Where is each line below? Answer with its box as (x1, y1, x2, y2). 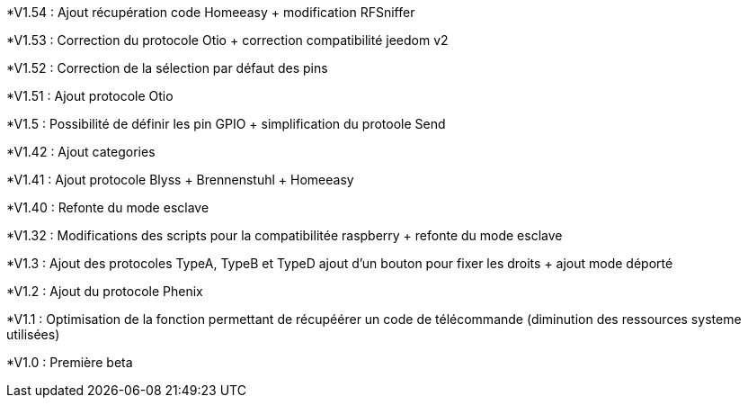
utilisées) (6, 327, 60, 342)
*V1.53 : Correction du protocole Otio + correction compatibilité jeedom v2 (6, 32, 449, 48)
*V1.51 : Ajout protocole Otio (6, 88, 174, 103)
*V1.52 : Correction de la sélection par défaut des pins (6, 60, 328, 76)
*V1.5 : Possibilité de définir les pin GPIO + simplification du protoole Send (6, 116, 446, 131)
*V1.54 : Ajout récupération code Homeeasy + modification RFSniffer (6, 4, 415, 20)
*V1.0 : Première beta (6, 355, 133, 370)
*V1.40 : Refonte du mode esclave (6, 200, 209, 215)
